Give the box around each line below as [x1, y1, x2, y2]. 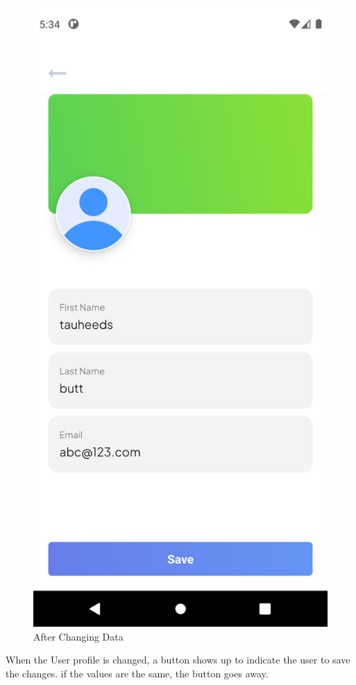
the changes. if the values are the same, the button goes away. [6, 666, 269, 680]
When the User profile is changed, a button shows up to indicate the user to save [6, 652, 350, 667]
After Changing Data [33, 629, 124, 643]
